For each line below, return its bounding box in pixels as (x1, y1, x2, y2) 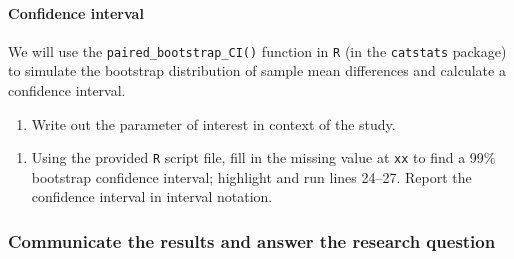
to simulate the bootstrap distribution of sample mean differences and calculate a (8, 60, 506, 81)
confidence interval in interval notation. (31, 186, 273, 207)
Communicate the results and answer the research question (8, 229, 496, 253)
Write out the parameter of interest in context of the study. (31, 113, 396, 134)
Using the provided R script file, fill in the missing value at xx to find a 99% (31, 147, 496, 168)
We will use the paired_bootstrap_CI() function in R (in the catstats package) (8, 40, 507, 61)
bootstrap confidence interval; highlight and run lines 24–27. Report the (31, 166, 472, 187)
